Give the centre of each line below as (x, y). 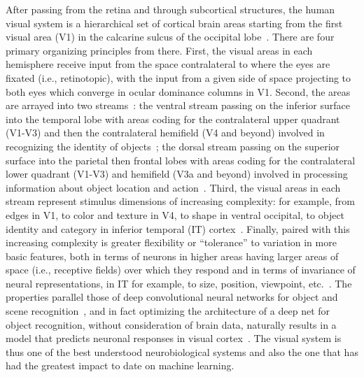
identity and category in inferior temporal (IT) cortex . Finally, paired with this (178, 228)
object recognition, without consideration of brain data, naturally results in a (171, 324)
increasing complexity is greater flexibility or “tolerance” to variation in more (171, 242)
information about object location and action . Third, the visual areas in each (173, 187)
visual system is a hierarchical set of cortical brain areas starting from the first (174, 23)
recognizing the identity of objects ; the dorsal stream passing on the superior (173, 146)
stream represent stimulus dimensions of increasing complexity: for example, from (180, 201)
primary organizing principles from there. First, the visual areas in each (159, 50)
